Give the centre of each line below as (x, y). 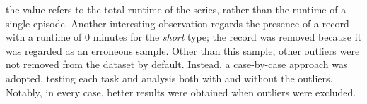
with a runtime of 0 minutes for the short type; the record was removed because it (184, 37)
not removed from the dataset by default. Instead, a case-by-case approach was (177, 64)
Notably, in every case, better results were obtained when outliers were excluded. (181, 92)
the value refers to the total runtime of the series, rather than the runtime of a (176, 9)
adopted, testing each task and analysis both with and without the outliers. (169, 78)
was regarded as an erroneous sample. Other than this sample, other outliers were (183, 50)
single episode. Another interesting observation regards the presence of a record (177, 23)
